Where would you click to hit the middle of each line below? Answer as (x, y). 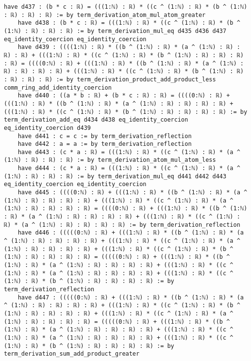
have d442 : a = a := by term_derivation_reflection (105, 144)
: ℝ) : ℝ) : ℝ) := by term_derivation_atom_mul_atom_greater (105, 15)
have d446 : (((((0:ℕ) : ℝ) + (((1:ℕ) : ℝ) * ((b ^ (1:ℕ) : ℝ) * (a (131, 233)
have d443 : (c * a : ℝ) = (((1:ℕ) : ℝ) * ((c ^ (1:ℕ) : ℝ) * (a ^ (129, 152)
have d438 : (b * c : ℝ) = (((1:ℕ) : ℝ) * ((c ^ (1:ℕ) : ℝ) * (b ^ (129, 23)
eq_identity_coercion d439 (47, 128)
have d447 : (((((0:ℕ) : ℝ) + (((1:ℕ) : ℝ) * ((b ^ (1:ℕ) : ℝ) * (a (131, 297)
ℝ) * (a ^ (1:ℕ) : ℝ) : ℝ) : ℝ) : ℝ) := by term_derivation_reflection (122, 225)
